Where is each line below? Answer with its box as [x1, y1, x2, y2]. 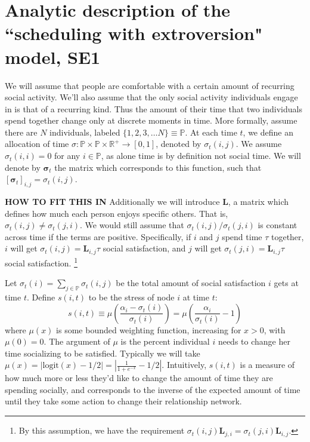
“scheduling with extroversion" [5, 21, 263, 45]
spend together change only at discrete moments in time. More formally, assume [5, 114, 297, 127]
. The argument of [44, 335, 110, 348]
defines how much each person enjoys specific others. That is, [5, 207, 228, 219]
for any [54, 149, 80, 162]
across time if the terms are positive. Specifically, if [5, 230, 191, 243]
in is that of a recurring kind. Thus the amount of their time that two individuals [5, 102, 302, 115]
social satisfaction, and [103, 242, 186, 254]
